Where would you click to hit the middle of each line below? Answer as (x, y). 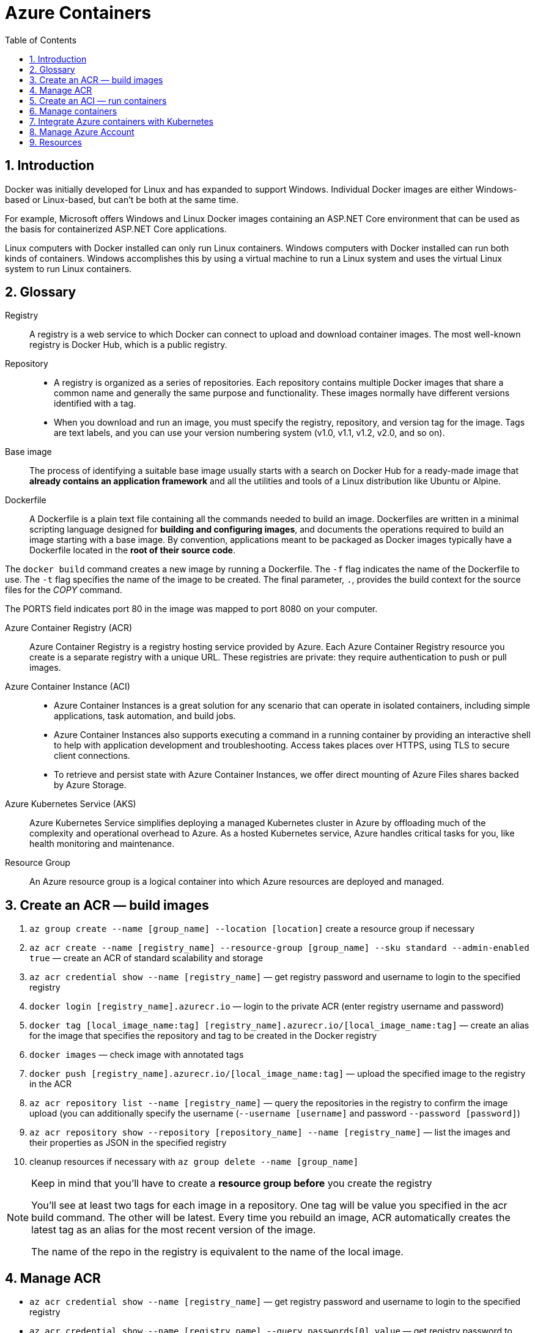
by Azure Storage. (90, 785)
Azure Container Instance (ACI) (68, 687)
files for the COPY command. (64, 590)
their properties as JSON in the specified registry (128, 1143)
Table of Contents (41, 40)
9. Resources (56, 142)
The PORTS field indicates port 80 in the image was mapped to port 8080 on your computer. (191, 609)
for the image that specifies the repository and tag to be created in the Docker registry (203, 1036)
